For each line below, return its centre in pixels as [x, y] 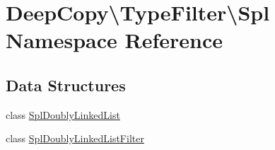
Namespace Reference [114, 40]
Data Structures [66, 85]
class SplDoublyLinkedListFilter [75, 138]
